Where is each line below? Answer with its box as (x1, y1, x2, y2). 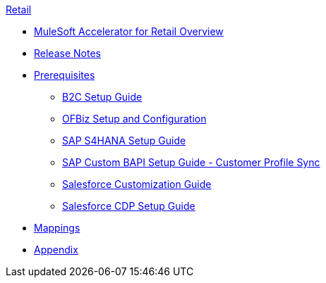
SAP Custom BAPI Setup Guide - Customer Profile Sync (62, 156, 320, 168)
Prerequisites (34, 69, 95, 81)
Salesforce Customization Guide (62, 178, 212, 190)
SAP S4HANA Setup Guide (62, 134, 186, 146)
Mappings (34, 222, 80, 234)
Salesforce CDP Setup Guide (62, 200, 195, 212)
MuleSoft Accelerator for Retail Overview (34, 25, 224, 37)
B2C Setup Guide (62, 91, 143, 103)
